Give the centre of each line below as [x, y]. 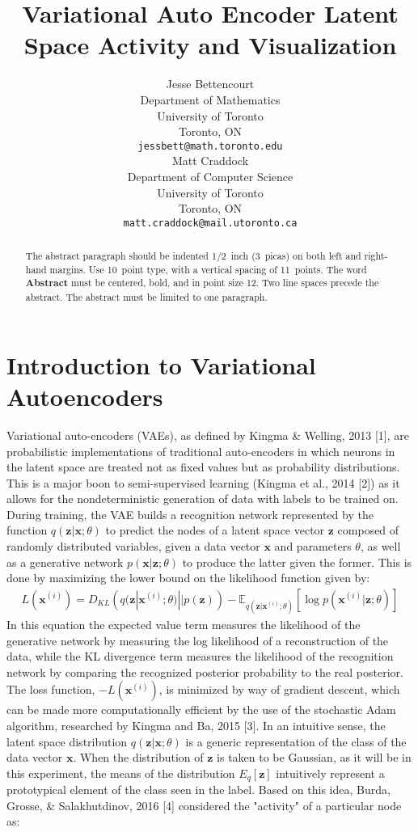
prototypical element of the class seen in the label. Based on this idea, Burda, [198, 790]
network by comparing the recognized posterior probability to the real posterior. [205, 672]
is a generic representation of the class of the [296, 741]
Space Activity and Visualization [210, 45]
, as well [380, 546]
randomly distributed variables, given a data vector [133, 546]
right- [376, 256]
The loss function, [51, 689]
